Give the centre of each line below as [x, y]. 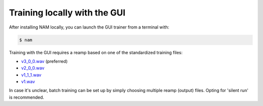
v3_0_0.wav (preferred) [44, 61]
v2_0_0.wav [33, 68]
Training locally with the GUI [67, 13]
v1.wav [28, 82]
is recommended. [27, 97]
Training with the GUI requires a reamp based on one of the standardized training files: [96, 52]
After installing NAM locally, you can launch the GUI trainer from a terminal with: [89, 27]
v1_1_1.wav [31, 75]
